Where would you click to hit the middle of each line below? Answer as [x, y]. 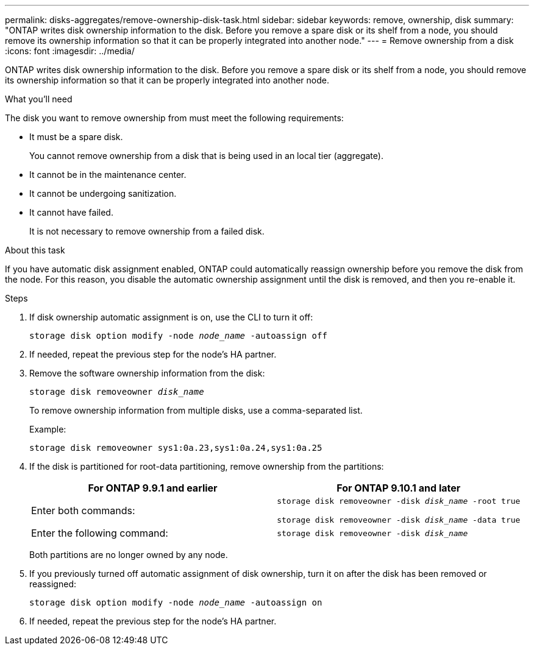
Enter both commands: [83, 510]
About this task [35, 250]
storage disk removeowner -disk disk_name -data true [399, 520]
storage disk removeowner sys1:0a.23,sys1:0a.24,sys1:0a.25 [176, 448]
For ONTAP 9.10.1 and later [399, 488]
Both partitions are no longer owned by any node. [129, 555]
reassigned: [53, 584]
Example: [48, 429]
